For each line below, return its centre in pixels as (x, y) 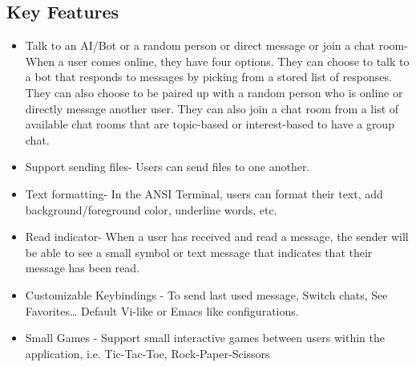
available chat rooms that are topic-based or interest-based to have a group (210, 124)
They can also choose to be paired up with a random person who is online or (214, 92)
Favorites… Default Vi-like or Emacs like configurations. (162, 310)
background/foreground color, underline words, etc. (151, 209)
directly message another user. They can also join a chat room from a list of (212, 108)
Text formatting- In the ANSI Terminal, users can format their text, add (204, 193)
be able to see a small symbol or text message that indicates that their (199, 252)
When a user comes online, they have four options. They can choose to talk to (217, 61)
